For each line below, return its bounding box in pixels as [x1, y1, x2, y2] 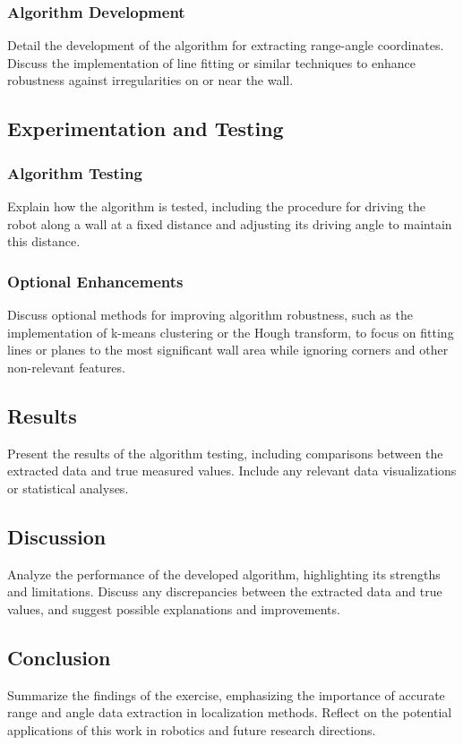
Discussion [7, 522, 107, 550]
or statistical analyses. [7, 478, 129, 497]
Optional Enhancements [7, 270, 184, 292]
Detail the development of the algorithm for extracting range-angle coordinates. [7, 36, 444, 55]
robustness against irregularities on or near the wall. [7, 71, 294, 90]
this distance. [7, 232, 81, 251]
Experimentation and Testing [7, 115, 284, 142]
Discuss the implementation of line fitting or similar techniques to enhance [7, 53, 416, 72]
